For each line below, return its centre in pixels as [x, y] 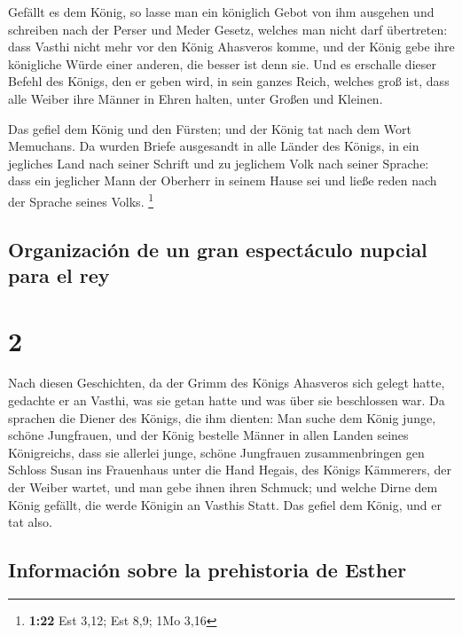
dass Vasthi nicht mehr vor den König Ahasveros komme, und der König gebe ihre [231, 47]
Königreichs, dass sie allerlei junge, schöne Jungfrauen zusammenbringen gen [216, 452]
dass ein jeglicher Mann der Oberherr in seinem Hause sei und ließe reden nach [223, 180]
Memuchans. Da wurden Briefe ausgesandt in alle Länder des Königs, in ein [214, 146]
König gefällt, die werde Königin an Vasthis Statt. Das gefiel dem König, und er [225, 504]
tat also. [30, 522]
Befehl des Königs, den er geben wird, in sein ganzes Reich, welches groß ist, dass [229, 81]
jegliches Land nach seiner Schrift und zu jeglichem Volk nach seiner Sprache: [219, 163]
